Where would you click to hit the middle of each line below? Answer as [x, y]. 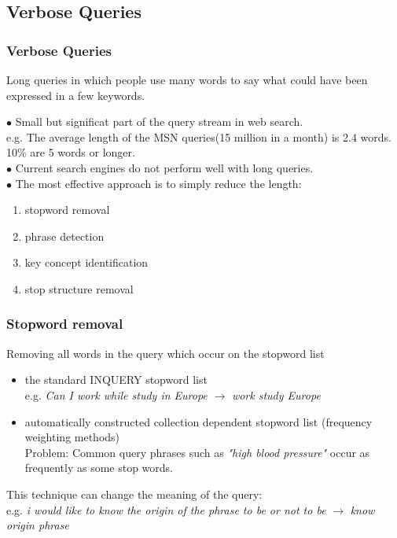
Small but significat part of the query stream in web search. [159, 122]
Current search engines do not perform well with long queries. [164, 167]
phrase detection [64, 236]
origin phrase [38, 525]
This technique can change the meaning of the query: [134, 494]
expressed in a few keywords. [76, 95]
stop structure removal [79, 288]
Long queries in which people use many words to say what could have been [187, 79]
